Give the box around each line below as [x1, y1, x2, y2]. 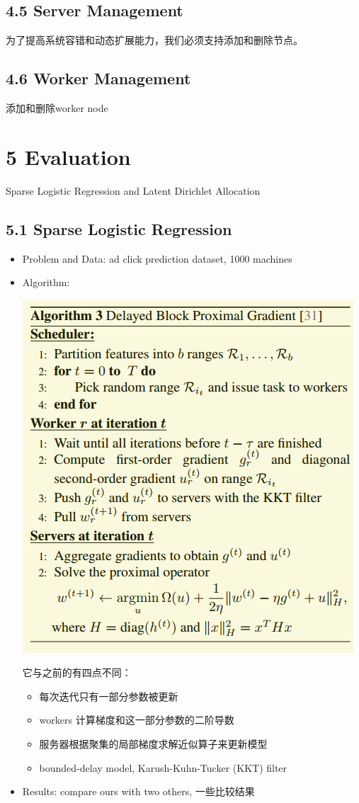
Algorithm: [22, 275, 70, 290]
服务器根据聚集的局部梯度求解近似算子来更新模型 [39, 736, 268, 751]
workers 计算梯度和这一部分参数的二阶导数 [39, 712, 234, 727]
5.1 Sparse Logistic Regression [6, 217, 232, 239]
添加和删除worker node [6, 101, 108, 115]
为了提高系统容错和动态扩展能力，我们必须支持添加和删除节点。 [6, 33, 303, 47]
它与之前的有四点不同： [22, 665, 132, 680]
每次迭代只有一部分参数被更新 [39, 688, 178, 703]
